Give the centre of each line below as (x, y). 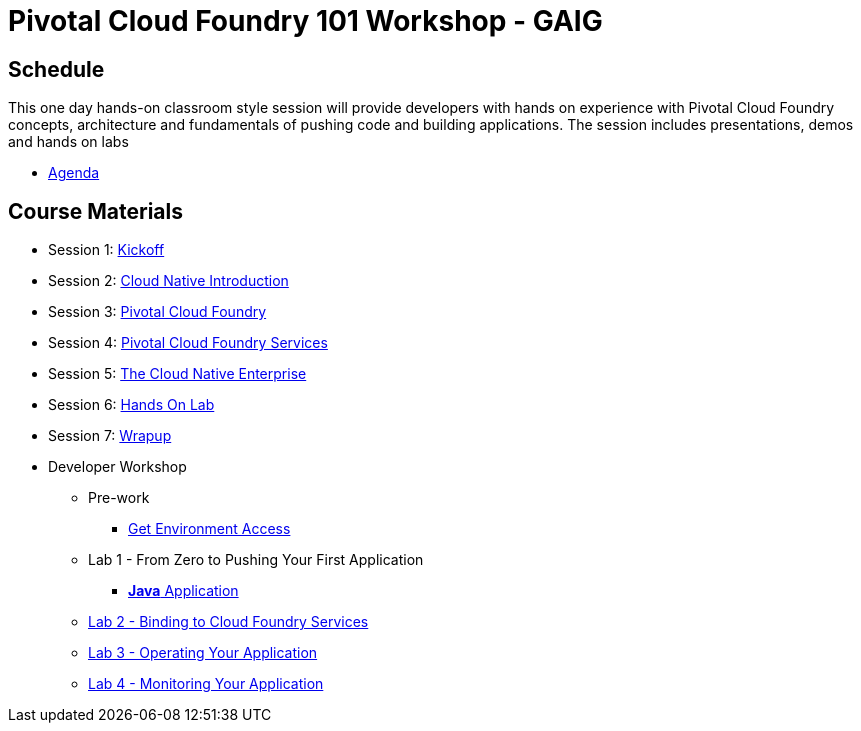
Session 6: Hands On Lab (131, 405)
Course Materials (96, 211)
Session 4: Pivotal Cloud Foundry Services (188, 343)
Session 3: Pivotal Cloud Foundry (157, 312)
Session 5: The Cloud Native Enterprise (177, 374)
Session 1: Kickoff (106, 250)
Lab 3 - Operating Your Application (203, 653)
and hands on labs (68, 142)
